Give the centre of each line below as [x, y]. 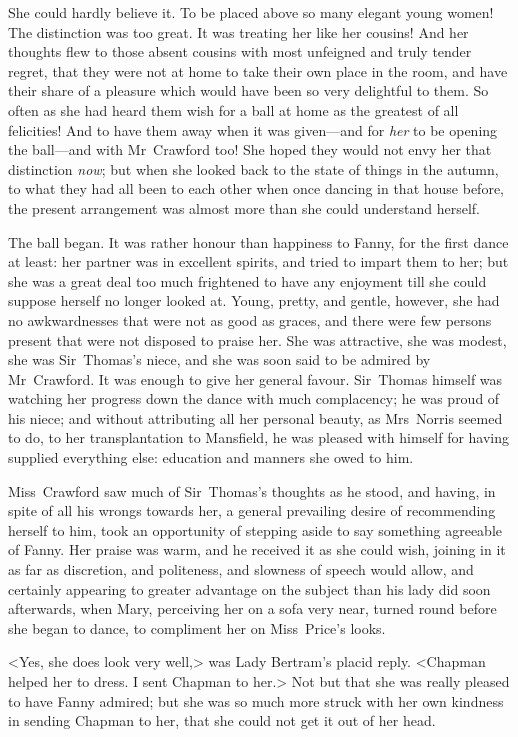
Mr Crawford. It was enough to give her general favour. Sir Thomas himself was [255, 378]
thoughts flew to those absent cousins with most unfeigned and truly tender [240, 51]
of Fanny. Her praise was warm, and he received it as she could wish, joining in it [257, 549]
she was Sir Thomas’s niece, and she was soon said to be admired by [219, 359]
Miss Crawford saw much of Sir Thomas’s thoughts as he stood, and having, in [252, 490]
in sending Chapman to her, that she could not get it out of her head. [222, 720]
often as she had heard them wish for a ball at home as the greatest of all [233, 109]
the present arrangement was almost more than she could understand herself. [244, 207]
